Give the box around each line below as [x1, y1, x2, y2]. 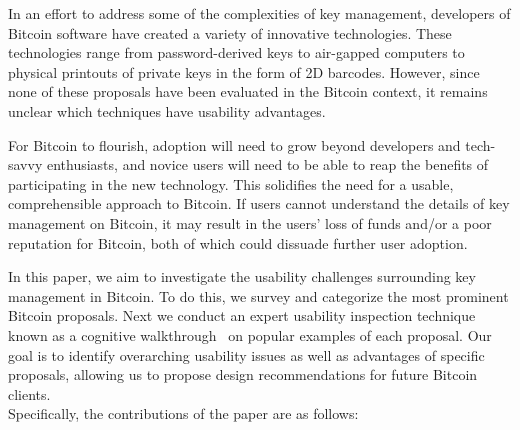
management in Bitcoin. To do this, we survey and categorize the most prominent [8, 285, 509, 306]
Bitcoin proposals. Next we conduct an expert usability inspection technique [8, 305, 476, 326]
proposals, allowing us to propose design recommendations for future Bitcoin [8, 364, 478, 385]
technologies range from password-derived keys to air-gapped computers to [8, 42, 465, 63]
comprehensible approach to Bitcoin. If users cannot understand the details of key [8, 193, 510, 214]
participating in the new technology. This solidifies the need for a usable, [8, 173, 454, 194]
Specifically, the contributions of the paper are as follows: [8, 403, 359, 424]
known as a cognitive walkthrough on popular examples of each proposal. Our [8, 324, 492, 345]
